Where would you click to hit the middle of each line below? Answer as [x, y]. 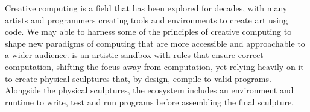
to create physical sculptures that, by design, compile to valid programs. [138, 78]
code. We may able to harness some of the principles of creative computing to [148, 31]
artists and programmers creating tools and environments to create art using [146, 19]
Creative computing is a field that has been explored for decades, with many [146, 8]
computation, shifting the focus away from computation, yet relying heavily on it [154, 66]
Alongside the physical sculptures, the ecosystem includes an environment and [149, 90]
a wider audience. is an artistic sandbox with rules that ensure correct [134, 55]
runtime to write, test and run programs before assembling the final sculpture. [150, 102]
